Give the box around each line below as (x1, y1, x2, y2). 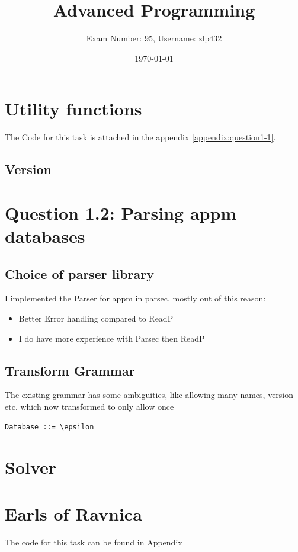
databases (5, 224, 85, 248)
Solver (5, 455, 57, 479)
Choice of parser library (5, 264, 154, 283)
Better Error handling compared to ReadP (18, 312, 174, 324)
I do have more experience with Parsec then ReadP (18, 332, 205, 344)
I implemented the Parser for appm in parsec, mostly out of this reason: (5, 292, 266, 304)
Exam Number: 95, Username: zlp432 (86, 32, 222, 44)
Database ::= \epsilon (5, 422, 94, 431)
